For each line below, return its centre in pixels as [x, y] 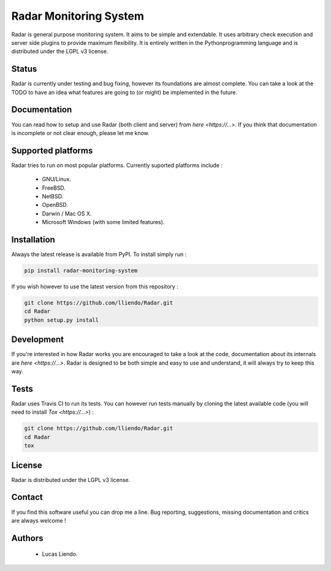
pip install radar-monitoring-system [81, 271]
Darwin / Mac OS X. [67, 213]
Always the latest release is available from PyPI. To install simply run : [99, 254]
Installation [33, 239]
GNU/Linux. [57, 179]
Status [24, 69]
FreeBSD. [54, 188]
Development [38, 340]
